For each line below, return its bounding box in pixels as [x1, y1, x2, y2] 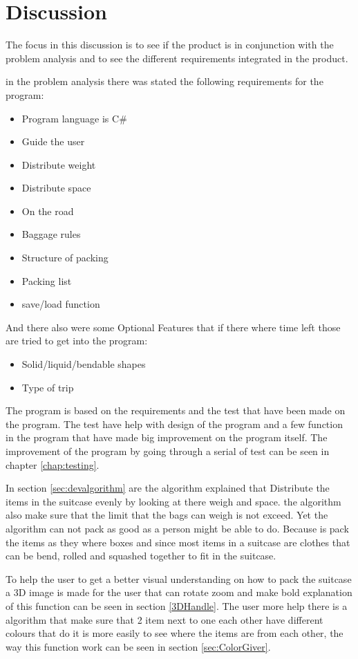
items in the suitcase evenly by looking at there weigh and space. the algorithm [6, 494, 341, 508]
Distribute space [21, 180, 91, 195]
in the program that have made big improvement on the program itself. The [6, 430, 328, 445]
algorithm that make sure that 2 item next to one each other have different [6, 612, 323, 626]
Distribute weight [21, 157, 96, 171]
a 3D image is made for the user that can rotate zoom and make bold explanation [6, 585, 352, 600]
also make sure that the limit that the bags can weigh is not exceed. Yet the [6, 508, 328, 522]
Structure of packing [21, 250, 109, 265]
